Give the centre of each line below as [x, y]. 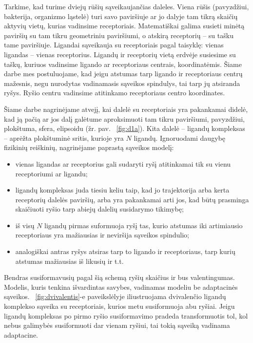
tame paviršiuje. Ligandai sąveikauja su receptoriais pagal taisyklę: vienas [114, 45]
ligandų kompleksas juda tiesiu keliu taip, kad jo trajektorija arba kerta [122, 190]
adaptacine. [21, 334]
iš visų [25, 225]
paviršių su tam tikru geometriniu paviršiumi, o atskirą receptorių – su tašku [119, 35]
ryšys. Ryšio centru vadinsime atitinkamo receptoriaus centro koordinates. [115, 93]
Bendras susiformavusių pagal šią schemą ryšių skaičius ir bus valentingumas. [119, 277]
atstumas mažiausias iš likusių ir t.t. [69, 261]
